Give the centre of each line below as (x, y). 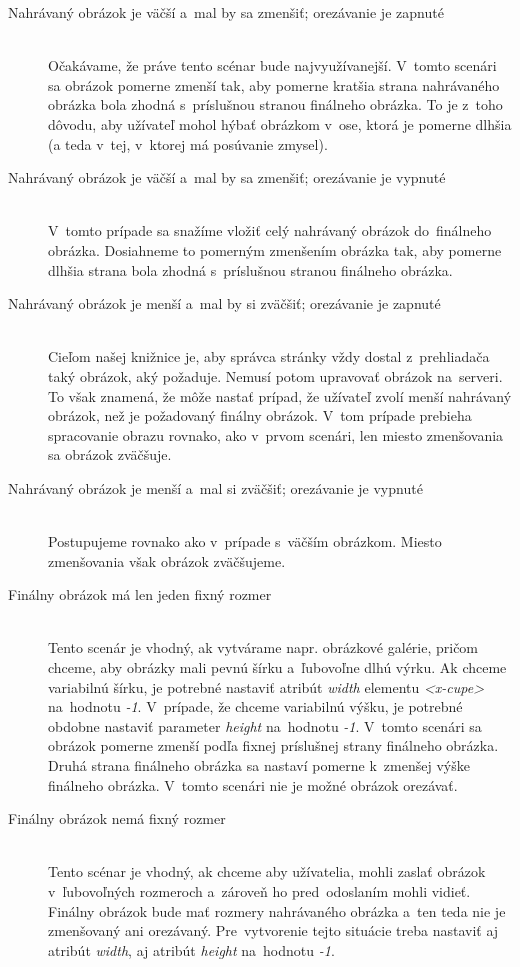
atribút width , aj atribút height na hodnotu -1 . (191, 949)
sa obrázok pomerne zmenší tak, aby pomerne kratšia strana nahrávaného (274, 84)
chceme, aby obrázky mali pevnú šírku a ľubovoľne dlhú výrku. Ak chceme (277, 667)
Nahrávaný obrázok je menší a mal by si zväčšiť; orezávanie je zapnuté (224, 303)
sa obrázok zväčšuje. (110, 454)
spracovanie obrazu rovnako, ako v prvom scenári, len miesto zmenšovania (276, 434)
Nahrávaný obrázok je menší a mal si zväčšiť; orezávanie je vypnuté (215, 487)
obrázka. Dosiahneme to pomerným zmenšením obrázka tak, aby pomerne (275, 249)
